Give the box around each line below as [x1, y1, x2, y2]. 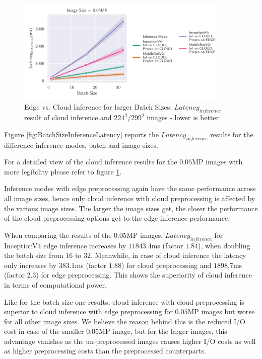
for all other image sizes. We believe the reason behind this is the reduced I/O [4, 316, 245, 326]
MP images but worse [187, 306, 255, 317]
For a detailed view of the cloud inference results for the [4, 156, 177, 167]
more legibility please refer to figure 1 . [4, 166, 122, 176]
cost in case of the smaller [4, 326, 84, 336]
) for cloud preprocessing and [121, 259, 212, 270]
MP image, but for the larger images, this [99, 326, 227, 336]
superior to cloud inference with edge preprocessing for [4, 306, 173, 317]
